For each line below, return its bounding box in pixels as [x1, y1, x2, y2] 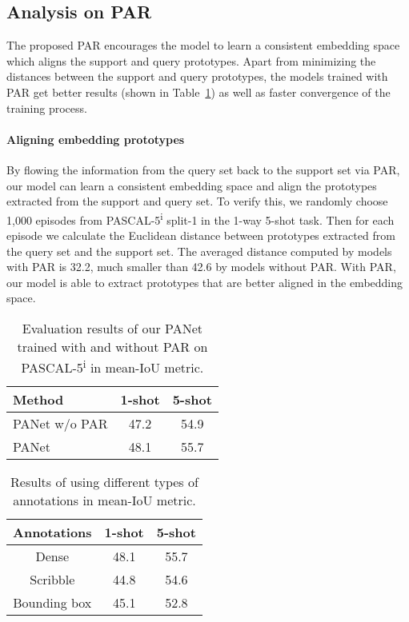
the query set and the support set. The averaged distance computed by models [6, 242, 392, 259]
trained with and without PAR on [17, 337, 208, 356]
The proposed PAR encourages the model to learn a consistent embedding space [6, 37, 400, 54]
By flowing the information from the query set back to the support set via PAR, [6, 161, 400, 177]
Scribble [30, 570, 75, 589]
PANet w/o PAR [13, 414, 108, 433]
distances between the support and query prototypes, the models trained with [6, 68, 388, 85]
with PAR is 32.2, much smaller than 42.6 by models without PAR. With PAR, [6, 258, 396, 275]
